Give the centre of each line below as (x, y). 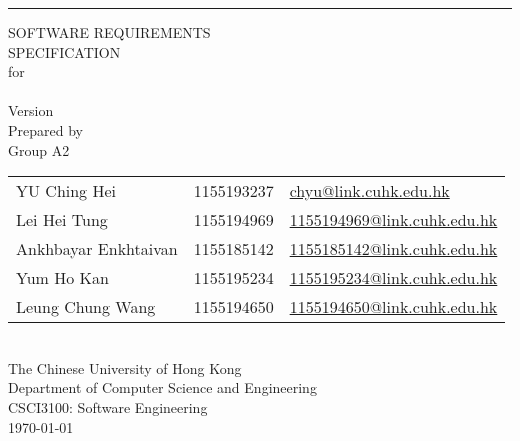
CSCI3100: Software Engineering (108, 406)
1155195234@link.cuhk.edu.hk (393, 278)
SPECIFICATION (64, 51)
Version (31, 110)
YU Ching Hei (66, 191)
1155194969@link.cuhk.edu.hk (393, 220)
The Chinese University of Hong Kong (125, 367)
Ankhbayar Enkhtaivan (97, 249)
